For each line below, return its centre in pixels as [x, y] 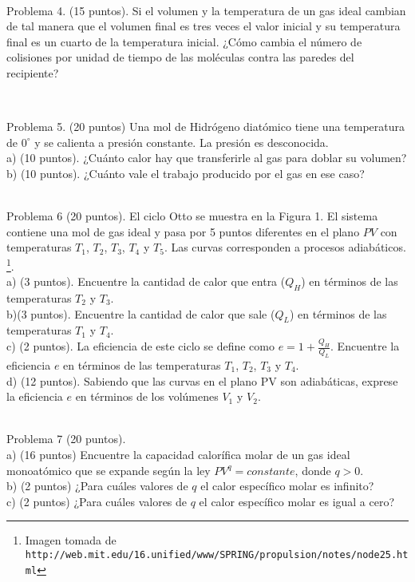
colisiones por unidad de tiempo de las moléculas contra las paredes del [180, 57]
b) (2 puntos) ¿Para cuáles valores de [97, 486]
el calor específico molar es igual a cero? [297, 501]
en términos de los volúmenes [147, 396]
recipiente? [33, 72]
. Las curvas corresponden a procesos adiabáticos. [285, 247]
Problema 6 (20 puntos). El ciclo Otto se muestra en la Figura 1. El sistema [192, 216]
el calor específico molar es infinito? [287, 486]
